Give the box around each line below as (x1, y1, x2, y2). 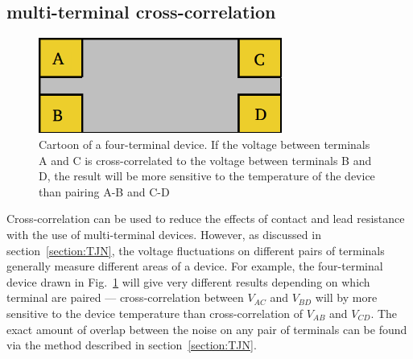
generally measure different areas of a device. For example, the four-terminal (6, 258, 383, 274)
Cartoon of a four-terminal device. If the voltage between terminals (39, 136, 370, 153)
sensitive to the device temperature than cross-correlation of (6, 304, 303, 321)
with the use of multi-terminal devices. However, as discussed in (6, 226, 321, 243)
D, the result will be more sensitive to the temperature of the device (39, 167, 375, 184)
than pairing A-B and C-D (39, 183, 170, 200)
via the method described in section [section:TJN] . (6, 336, 257, 353)
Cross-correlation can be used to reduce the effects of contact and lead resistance (6, 210, 405, 227)
